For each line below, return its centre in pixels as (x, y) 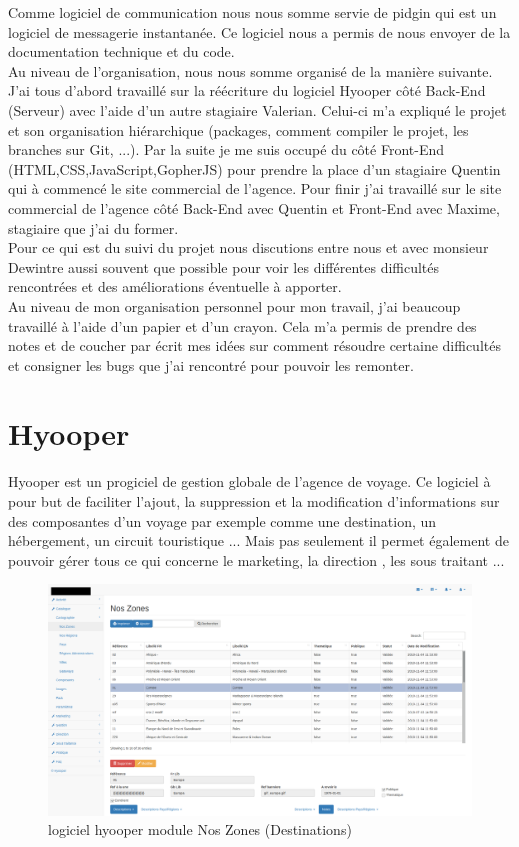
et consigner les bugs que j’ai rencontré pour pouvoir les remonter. (211, 364)
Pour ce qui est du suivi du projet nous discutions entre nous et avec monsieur (248, 247)
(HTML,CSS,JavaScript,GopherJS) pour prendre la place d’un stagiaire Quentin (254, 168)
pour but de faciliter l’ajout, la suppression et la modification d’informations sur (254, 501)
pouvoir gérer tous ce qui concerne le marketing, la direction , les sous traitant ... (256, 559)
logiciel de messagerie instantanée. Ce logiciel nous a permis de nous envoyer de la (259, 31)
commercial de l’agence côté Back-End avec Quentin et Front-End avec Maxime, (254, 207)
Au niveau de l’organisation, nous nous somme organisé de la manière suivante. (250, 70)
